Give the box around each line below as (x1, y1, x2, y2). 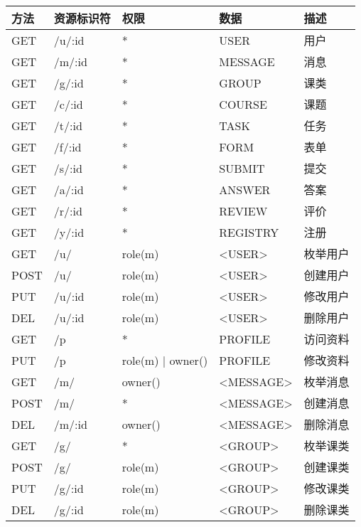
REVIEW (219, 202, 268, 219)
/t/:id (53, 117, 82, 134)
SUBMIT (219, 159, 265, 176)
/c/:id (53, 95, 83, 112)
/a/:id (53, 181, 84, 198)
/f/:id (53, 138, 82, 155)
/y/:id (53, 223, 85, 240)
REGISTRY (219, 223, 279, 240)
